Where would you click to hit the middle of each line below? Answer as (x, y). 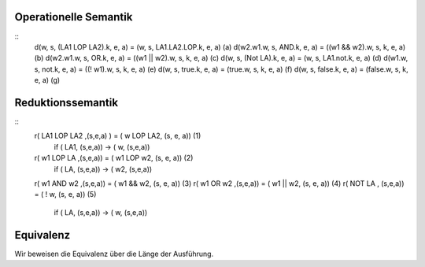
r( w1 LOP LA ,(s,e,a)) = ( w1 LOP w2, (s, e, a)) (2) (114, 158)
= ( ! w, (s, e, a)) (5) (65, 195)
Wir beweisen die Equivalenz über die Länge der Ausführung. (114, 254)
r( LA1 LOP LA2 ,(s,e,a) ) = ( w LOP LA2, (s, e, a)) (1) (118, 136)
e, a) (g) (47, 80)
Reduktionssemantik (66, 102)
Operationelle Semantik (74, 17)
